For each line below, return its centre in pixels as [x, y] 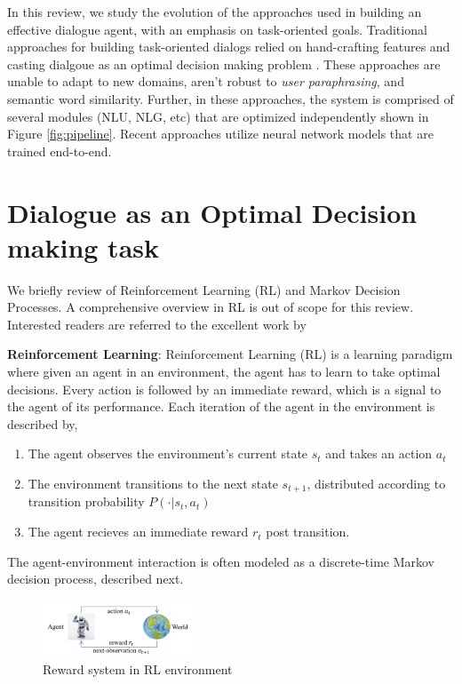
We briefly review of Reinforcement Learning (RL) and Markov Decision [204, 289]
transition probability [86, 501]
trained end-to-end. [60, 151]
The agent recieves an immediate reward [138, 532]
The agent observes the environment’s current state [168, 453]
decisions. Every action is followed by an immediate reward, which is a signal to [224, 389]
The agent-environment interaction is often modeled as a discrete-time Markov [221, 561]
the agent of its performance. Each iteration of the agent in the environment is [221, 406]
